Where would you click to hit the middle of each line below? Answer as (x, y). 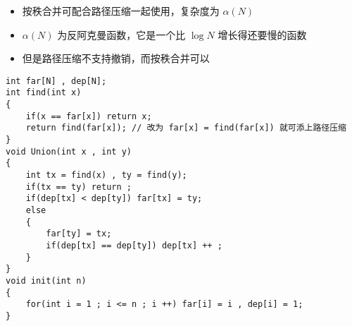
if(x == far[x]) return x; (89, 116)
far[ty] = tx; (79, 234)
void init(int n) (46, 280)
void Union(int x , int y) (69, 151)
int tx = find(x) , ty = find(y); (106, 175)
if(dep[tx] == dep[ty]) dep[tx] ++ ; (134, 245)
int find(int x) (44, 93)
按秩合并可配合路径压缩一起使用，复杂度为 (121, 11)
